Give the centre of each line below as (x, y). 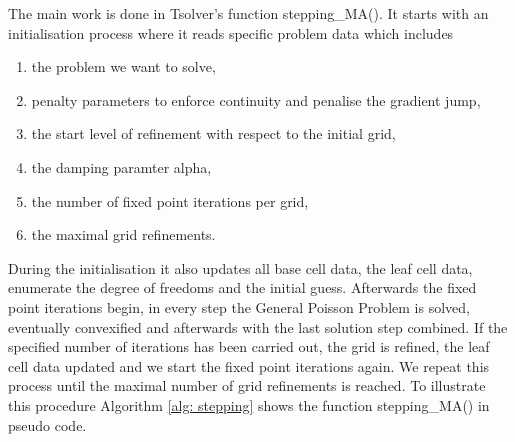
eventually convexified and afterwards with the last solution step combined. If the (258, 326)
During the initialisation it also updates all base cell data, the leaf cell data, (240, 267)
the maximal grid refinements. (123, 234)
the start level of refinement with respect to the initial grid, (213, 133)
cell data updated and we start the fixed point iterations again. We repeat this (249, 365)
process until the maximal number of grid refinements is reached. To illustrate (247, 385)
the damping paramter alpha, (121, 166)
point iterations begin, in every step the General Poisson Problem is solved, (239, 306)
